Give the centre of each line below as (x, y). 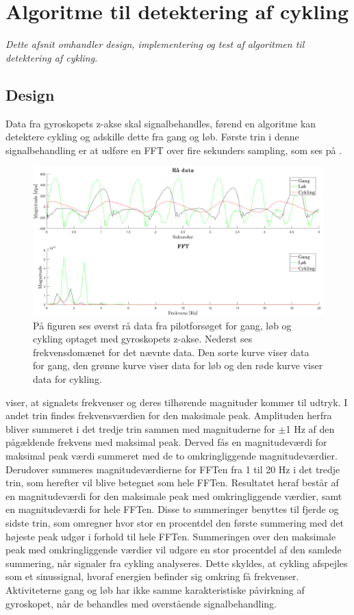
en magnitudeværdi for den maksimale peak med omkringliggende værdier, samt (174, 495)
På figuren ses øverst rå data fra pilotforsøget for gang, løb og (162, 325)
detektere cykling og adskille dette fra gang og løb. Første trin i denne (152, 137)
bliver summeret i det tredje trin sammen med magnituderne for (140, 428)
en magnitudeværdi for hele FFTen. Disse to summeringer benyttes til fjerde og (172, 509)
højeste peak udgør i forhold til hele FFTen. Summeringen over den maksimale (171, 536)
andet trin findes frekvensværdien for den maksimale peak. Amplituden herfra (169, 415)
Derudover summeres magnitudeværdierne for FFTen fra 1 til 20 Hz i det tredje (173, 469)
